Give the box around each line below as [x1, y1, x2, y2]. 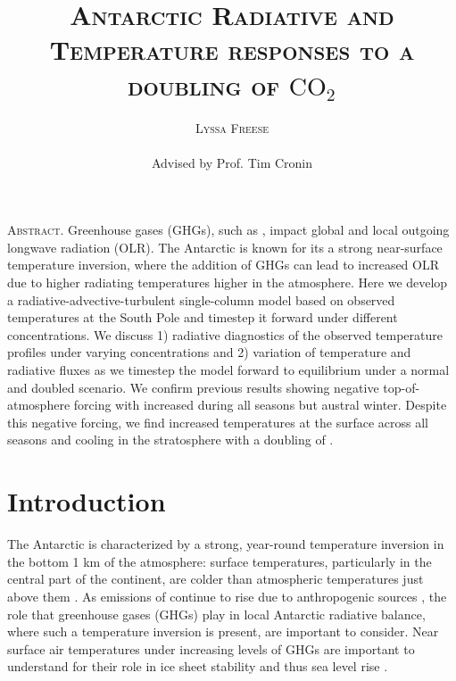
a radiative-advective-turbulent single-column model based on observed [7, 290, 395, 309]
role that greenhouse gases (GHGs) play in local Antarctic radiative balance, [7, 604, 426, 623]
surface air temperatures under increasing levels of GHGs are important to [7, 639, 415, 658]
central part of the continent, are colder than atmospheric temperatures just [7, 569, 424, 588]
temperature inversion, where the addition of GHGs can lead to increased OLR [7, 255, 440, 274]
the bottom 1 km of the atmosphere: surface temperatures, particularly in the [7, 552, 432, 570]
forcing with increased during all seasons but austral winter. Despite [73, 395, 447, 414]
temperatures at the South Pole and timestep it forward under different [7, 308, 398, 327]
